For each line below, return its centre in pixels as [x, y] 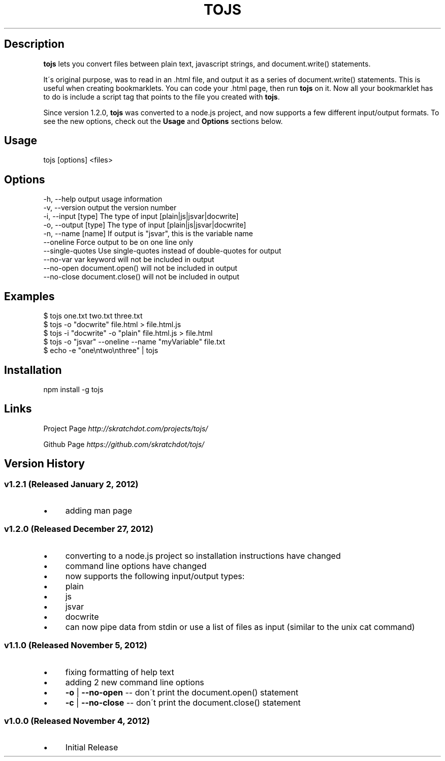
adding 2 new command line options [135, 682]
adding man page [99, 511]
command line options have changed [136, 566]
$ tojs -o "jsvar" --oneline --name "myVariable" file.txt [134, 342]
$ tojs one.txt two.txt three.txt [93, 316]
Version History [44, 464]
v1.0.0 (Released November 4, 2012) [77, 721]
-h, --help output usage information [103, 199]
